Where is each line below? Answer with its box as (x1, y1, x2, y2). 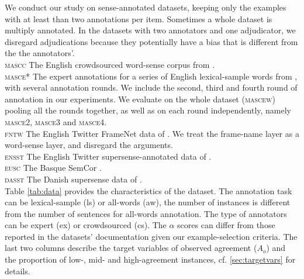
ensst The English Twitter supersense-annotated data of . (5, 150, 212, 162)
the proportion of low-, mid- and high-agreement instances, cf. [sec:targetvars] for (5, 253, 296, 266)
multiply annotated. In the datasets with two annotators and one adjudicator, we (5, 24, 296, 36)
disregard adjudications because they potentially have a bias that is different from (5, 35, 298, 47)
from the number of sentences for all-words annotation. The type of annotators (5, 207, 287, 219)
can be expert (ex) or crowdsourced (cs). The (5, 219, 167, 231)
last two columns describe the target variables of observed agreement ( (5, 242, 257, 254)
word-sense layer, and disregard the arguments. (5, 139, 173, 151)
